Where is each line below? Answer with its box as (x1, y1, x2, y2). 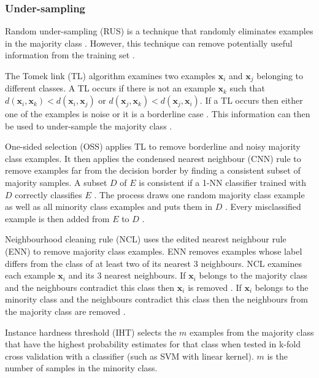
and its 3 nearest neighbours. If (68, 269, 186, 282)
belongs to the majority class (199, 269, 307, 282)
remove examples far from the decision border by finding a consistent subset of (5, 164, 301, 177)
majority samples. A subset (5, 176, 107, 189)
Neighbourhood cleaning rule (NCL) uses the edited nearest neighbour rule (5, 233, 286, 245)
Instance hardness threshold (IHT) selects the (5, 325, 177, 338)
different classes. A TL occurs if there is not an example (5, 82, 215, 94)
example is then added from (5, 212, 110, 225)
